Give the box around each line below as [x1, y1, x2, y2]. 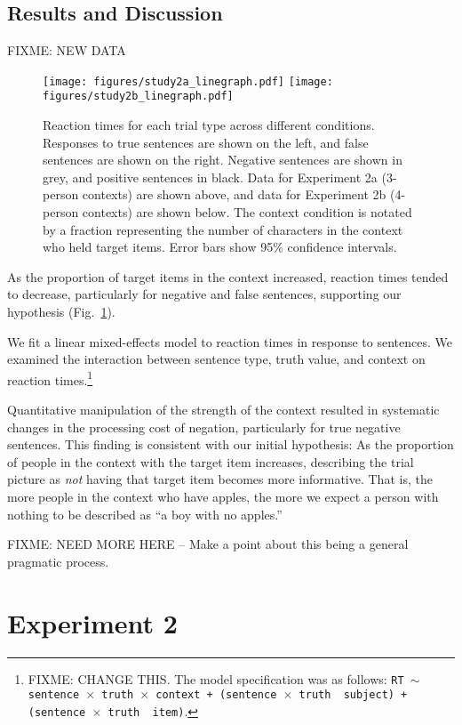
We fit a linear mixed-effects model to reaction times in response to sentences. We [7, 332, 452, 350]
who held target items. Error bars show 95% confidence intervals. [43, 238, 397, 256]
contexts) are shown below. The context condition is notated [82, 203, 412, 222]
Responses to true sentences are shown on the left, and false [43, 133, 369, 151]
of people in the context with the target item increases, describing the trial [7, 452, 414, 471]
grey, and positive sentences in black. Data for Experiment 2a [43, 167, 378, 186]
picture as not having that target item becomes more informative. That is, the [7, 470, 433, 488]
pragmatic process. [7, 552, 109, 570]
